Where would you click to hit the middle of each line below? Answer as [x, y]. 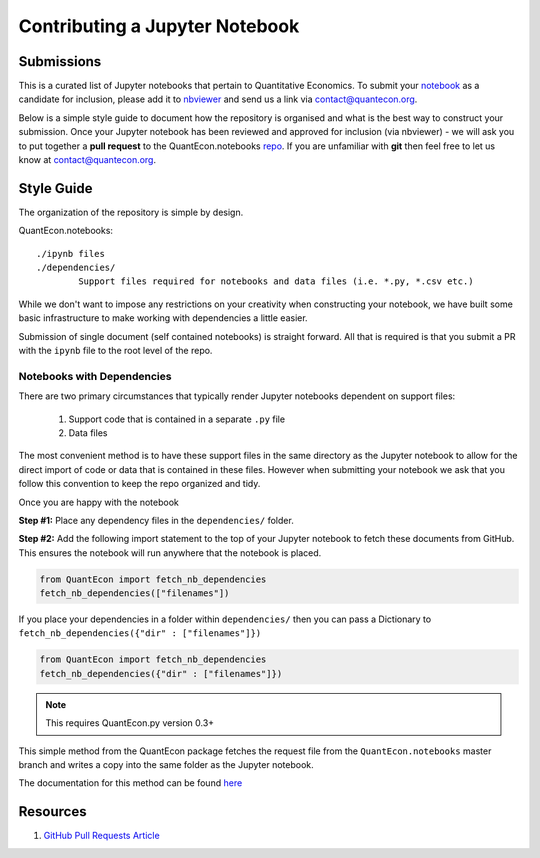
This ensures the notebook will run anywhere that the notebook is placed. [170, 552]
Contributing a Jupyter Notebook [159, 26]
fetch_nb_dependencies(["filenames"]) [134, 593]
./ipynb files [70, 253]
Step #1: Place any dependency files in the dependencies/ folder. [156, 520]
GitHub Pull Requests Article [101, 836]
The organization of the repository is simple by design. [131, 212]
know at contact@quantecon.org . [87, 160]
